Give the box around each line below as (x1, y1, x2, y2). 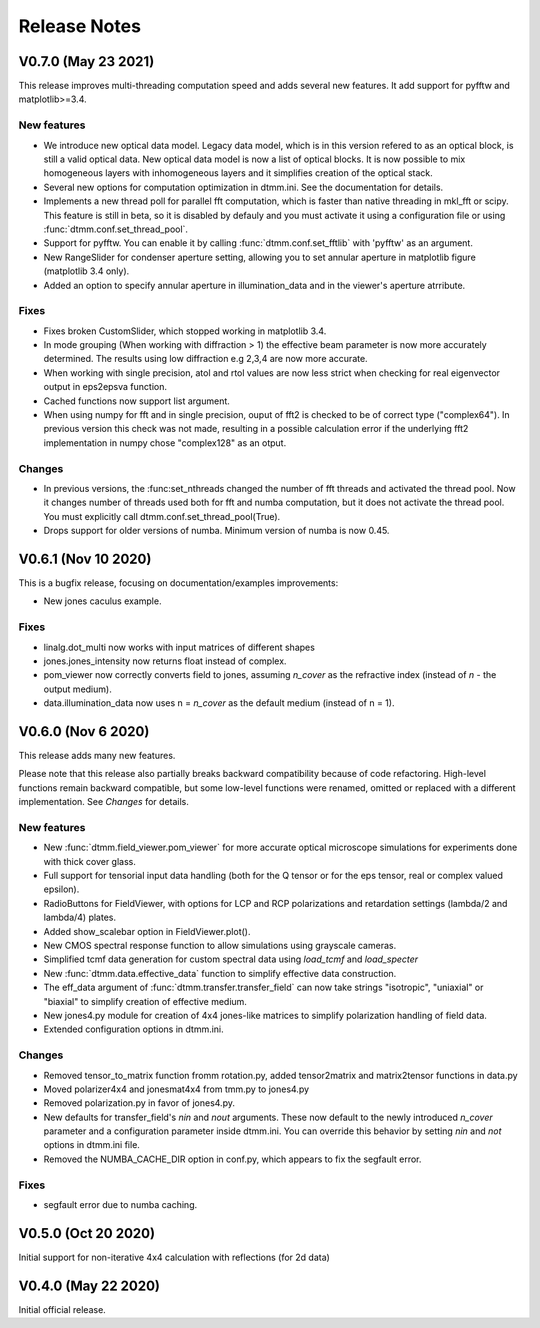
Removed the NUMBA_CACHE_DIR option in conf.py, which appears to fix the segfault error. (43, 1153, 422, 1165)
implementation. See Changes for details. (18, 796, 190, 808)
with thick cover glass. (43, 855, 137, 867)
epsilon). (43, 883, 80, 895)
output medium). (43, 683, 112, 695)
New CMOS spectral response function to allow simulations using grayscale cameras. (43, 940, 397, 952)
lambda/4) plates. (43, 911, 117, 924)
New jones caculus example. (43, 595, 162, 607)
